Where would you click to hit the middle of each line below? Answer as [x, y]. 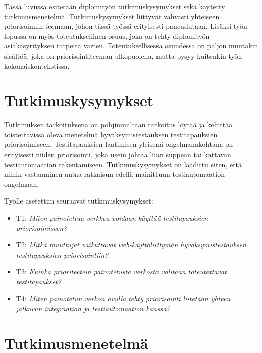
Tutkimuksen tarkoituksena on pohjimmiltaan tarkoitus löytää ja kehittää [118, 124]
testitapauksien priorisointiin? [62, 254]
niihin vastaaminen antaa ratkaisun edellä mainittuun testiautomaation [115, 174]
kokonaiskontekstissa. [37, 65]
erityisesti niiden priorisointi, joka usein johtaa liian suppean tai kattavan [118, 154]
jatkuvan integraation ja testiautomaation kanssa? [93, 308]
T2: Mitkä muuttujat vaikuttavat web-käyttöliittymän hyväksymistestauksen [131, 245]
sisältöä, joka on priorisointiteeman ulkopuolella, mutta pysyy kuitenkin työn [123, 55]
